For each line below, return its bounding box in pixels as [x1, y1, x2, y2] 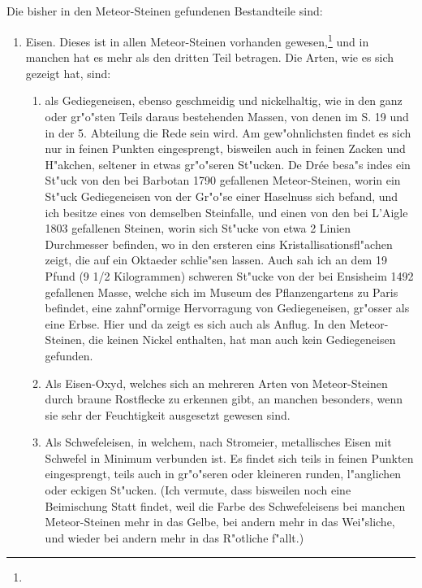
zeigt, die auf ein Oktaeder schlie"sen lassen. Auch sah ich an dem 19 [45, 251, 387, 268]
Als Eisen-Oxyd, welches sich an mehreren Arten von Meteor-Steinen [45, 374, 388, 391]
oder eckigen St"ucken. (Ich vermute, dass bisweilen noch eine [45, 481, 351, 499]
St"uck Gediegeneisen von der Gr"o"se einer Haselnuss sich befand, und [45, 187, 398, 204]
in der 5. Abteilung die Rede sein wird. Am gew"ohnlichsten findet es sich [45, 124, 411, 141]
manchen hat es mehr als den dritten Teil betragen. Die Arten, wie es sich [25, 49, 394, 66]
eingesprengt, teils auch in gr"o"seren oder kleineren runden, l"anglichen [45, 465, 402, 482]
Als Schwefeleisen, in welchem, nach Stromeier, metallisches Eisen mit [45, 433, 392, 451]
